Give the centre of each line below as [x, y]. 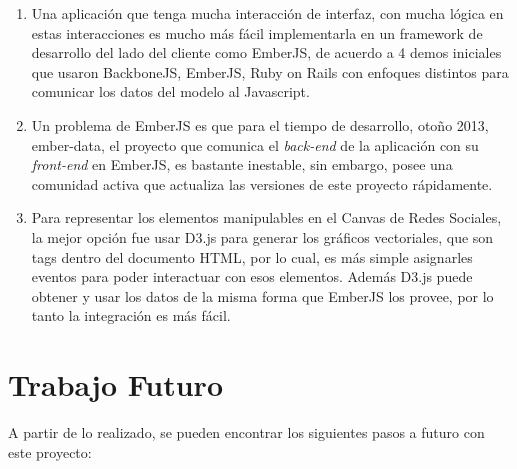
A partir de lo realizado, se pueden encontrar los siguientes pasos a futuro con [246, 432]
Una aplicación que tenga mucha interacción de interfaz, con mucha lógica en [267, 13]
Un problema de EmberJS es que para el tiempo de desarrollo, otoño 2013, [260, 124]
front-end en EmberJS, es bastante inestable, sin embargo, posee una [242, 164]
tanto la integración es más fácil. [131, 315]
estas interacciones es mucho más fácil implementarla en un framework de [257, 32]
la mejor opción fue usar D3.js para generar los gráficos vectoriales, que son [262, 236]
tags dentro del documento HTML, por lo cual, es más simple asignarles [252, 256]
